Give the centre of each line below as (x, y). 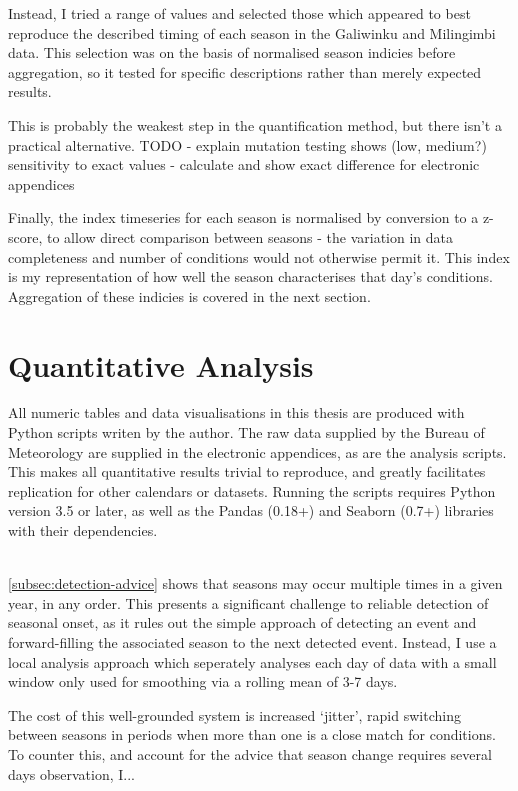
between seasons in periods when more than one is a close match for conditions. (252, 734)
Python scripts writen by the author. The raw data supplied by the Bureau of (246, 432)
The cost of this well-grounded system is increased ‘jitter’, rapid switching (234, 714)
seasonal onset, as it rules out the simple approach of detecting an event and (242, 622)
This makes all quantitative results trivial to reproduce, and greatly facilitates (247, 471)
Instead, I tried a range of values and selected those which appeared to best (239, 13)
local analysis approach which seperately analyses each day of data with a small (252, 661)
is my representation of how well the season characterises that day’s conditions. (250, 276)
